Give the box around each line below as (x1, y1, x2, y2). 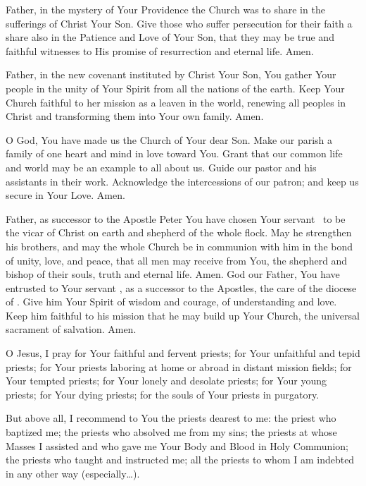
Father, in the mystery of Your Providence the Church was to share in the (6, 2, 325, 16)
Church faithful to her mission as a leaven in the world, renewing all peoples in (6, 95, 346, 109)
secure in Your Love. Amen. (6, 188, 125, 202)
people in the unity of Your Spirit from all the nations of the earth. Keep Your (6, 80, 345, 95)
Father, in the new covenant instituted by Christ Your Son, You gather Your (6, 67, 336, 82)
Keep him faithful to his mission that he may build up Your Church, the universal (6, 308, 360, 322)
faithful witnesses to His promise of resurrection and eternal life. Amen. (6, 43, 314, 58)
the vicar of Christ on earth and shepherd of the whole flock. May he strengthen (6, 225, 352, 240)
